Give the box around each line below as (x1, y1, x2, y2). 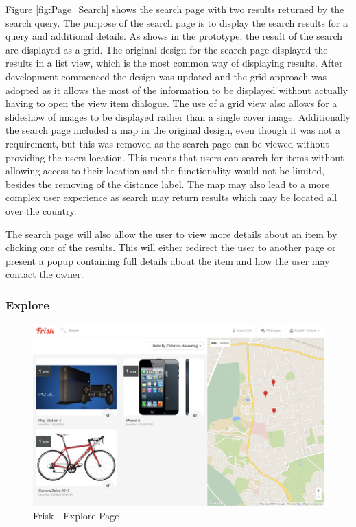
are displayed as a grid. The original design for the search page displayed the (5, 42, 328, 56)
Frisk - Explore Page (33, 508, 119, 522)
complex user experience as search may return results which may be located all (5, 190, 337, 204)
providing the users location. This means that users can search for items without (5, 150, 344, 164)
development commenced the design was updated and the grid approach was (5, 69, 327, 83)
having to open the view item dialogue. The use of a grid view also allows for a (5, 96, 337, 110)
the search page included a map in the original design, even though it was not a (5, 123, 340, 137)
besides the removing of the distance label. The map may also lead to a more (5, 176, 330, 191)
